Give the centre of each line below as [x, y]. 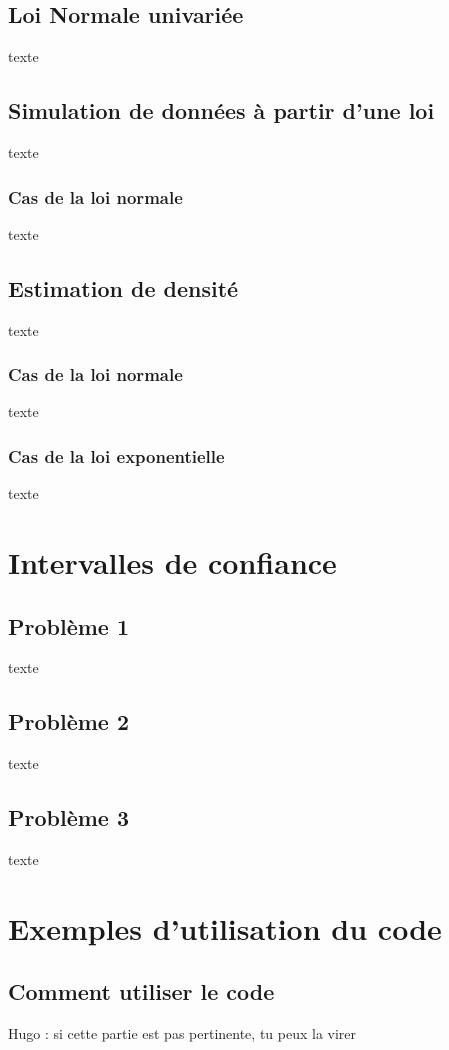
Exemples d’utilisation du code [225, 927]
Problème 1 [69, 625]
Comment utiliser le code [141, 991]
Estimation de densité [123, 287]
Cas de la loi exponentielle [116, 455]
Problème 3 [69, 817]
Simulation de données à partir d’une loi [221, 110]
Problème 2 [69, 721]
